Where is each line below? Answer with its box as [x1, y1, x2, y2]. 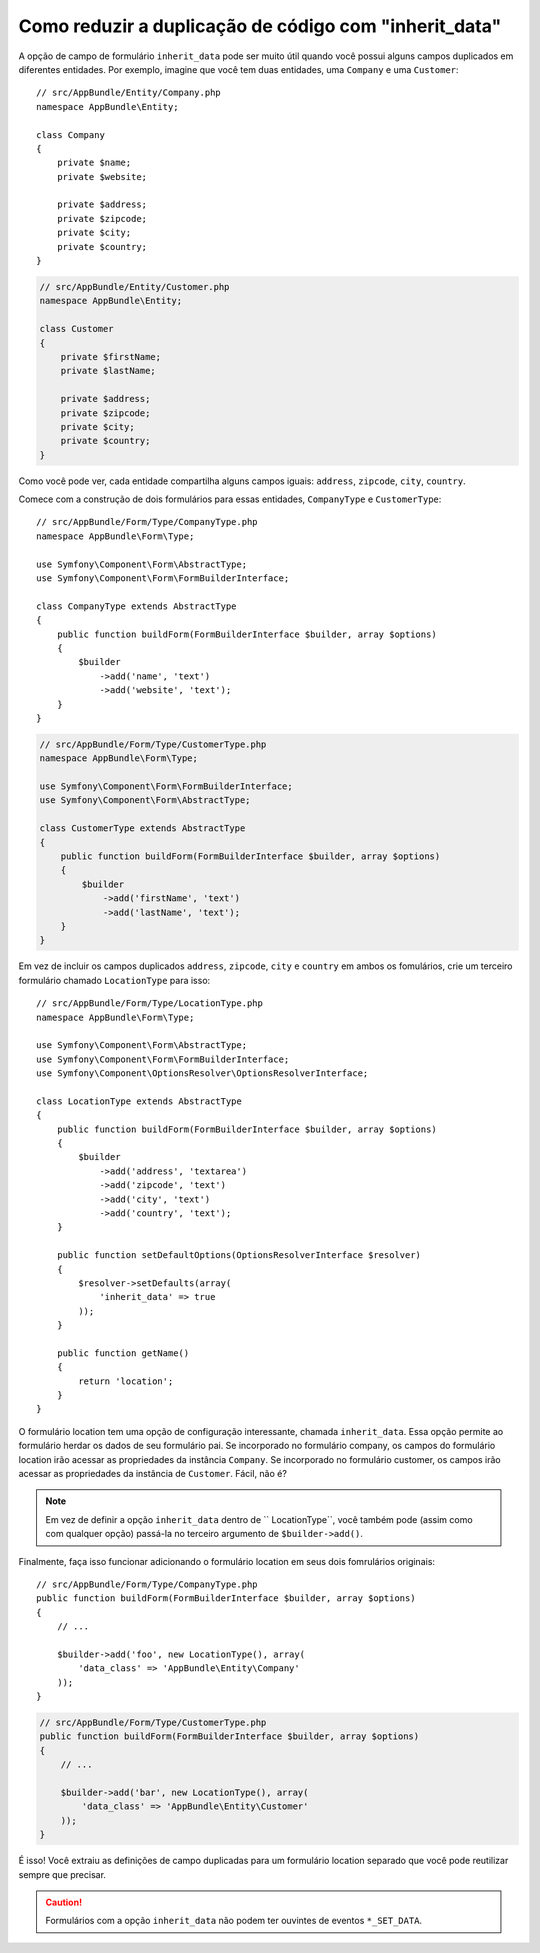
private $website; [56, 171, 148, 182]
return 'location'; [78, 1375, 174, 1387]
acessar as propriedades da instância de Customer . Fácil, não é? [18, 1468, 287, 1480]
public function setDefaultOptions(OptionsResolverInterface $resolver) [56, 1250, 422, 1261]
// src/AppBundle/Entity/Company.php [36, 87, 222, 99]
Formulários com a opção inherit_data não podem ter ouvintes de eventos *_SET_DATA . [45, 1915, 423, 1927]
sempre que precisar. [18, 1868, 107, 1880]
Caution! [45, 1896, 83, 1908]
